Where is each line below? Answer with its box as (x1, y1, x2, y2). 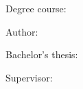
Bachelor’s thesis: (5, 47, 78, 62)
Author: (5, 24, 38, 38)
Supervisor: (5, 70, 53, 84)
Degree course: (5, 1, 67, 15)
